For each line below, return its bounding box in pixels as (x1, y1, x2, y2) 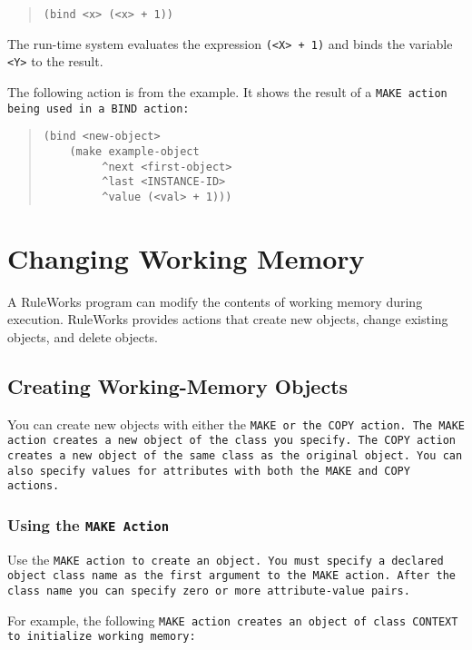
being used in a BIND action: (7, 102, 190, 115)
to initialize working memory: (7, 630, 196, 644)
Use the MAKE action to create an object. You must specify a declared (7, 549, 444, 568)
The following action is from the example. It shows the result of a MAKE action (7, 82, 447, 101)
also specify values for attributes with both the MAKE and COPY (7, 464, 410, 478)
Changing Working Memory (7, 239, 365, 276)
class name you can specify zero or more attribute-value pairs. (7, 585, 410, 598)
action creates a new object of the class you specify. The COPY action (7, 434, 456, 448)
